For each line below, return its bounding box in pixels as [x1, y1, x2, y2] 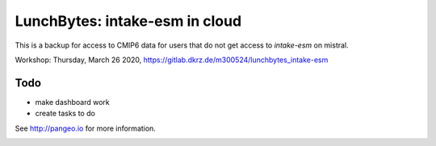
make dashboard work [35, 97, 110, 106]
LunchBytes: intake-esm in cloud [15, 12, 242, 30]
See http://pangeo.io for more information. [15, 123, 157, 133]
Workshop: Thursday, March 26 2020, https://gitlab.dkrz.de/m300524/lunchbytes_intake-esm [15, 55, 329, 65]
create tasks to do [35, 109, 96, 119]
